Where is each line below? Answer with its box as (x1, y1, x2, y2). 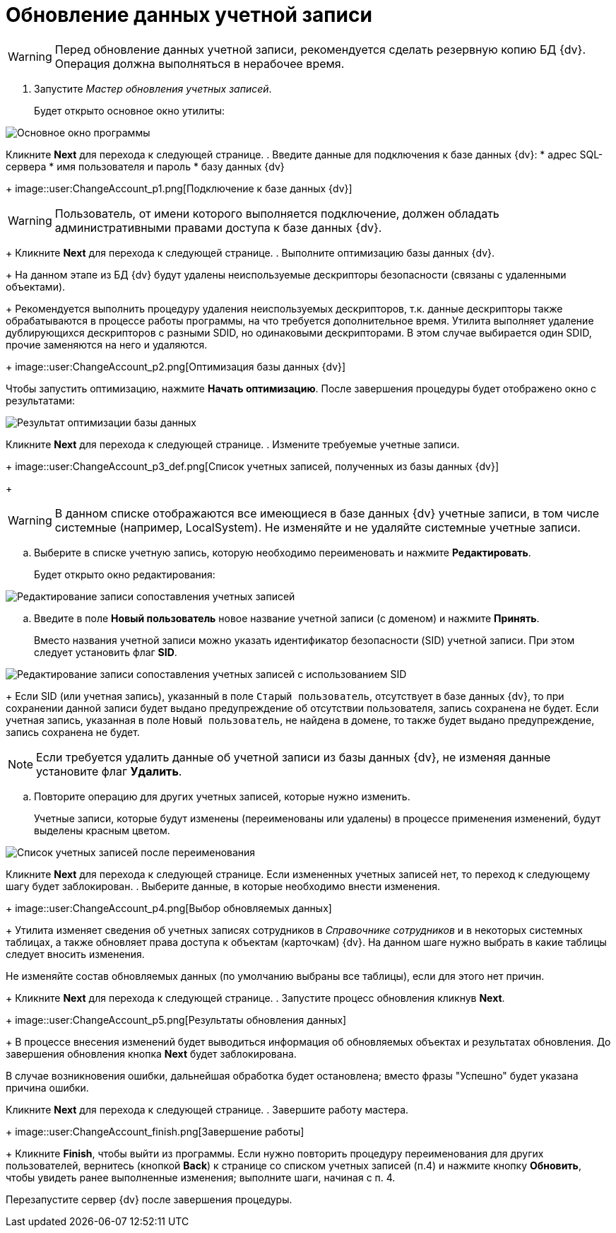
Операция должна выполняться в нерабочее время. (54, 56, 345, 71)
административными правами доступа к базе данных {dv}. (54, 220, 382, 235)
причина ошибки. (6, 1081, 89, 1094)
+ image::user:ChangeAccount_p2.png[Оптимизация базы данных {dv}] (6, 360, 346, 373)
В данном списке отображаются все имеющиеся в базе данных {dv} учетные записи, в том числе (54, 506, 600, 520)
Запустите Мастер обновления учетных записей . (34, 82, 272, 95)
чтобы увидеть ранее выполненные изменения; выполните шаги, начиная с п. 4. (6, 1171, 396, 1184)
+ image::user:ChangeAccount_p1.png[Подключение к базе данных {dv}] (6, 182, 353, 194)
